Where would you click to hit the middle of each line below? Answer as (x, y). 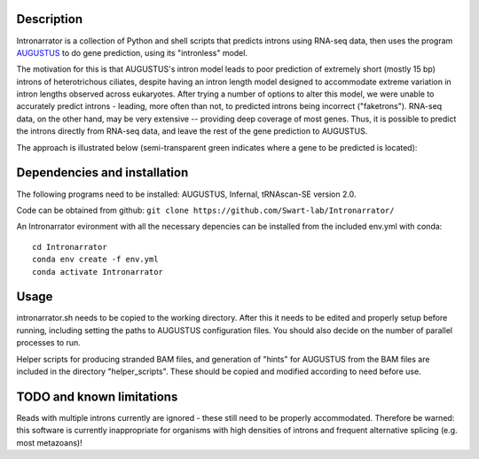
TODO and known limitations (97, 397)
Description (50, 19)
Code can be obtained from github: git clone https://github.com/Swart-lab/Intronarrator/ (205, 210)
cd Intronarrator (70, 247)
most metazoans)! (50, 442)
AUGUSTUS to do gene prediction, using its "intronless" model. (132, 52)
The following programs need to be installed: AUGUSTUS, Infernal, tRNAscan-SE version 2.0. (186, 194)
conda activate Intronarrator (98, 272)
